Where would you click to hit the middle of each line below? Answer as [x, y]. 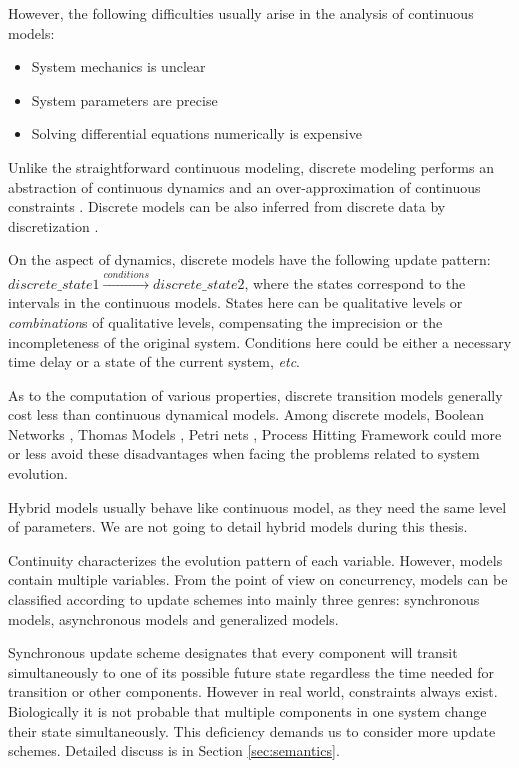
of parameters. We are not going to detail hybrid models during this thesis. [238, 526]
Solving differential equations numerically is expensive [196, 133]
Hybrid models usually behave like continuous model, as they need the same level [257, 506]
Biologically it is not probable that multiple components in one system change [247, 711]
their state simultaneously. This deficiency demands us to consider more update [252, 730]
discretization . [53, 225]
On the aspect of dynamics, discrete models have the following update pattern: [249, 259]
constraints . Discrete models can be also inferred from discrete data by [227, 206]
